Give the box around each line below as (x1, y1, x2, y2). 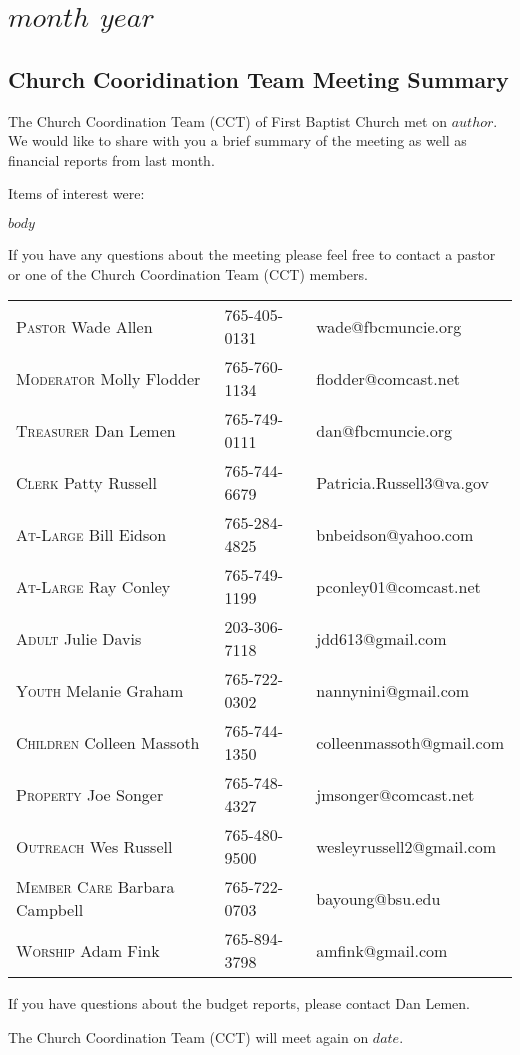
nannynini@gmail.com (316, 678, 470, 702)
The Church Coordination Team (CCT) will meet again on (8, 1026, 369, 1047)
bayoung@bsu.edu (316, 886, 441, 910)
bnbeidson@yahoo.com (316, 522, 474, 546)
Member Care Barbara (16, 875, 175, 899)
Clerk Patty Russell (16, 470, 157, 494)
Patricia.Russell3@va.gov (316, 470, 489, 494)
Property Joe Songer (16, 782, 164, 806)
